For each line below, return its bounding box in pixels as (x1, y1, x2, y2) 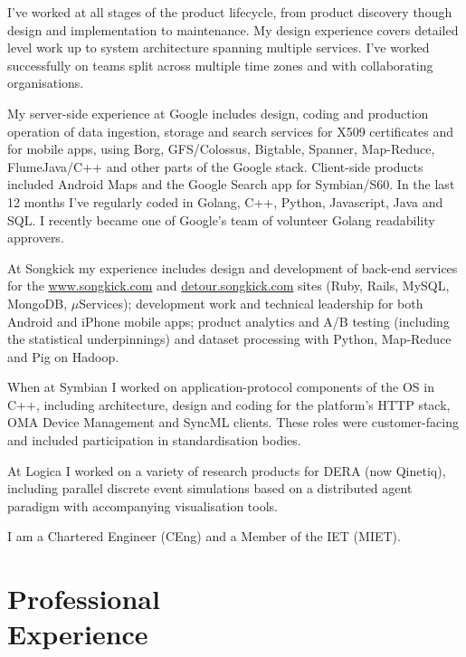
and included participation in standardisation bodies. (7, 431, 301, 450)
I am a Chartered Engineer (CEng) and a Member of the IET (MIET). (7, 527, 401, 546)
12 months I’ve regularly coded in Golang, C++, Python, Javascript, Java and (7, 192, 443, 211)
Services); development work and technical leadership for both (79, 293, 423, 312)
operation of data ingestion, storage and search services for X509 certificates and (7, 121, 454, 140)
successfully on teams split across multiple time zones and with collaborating (7, 55, 433, 74)
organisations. (7, 73, 84, 92)
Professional (7, 580, 160, 617)
